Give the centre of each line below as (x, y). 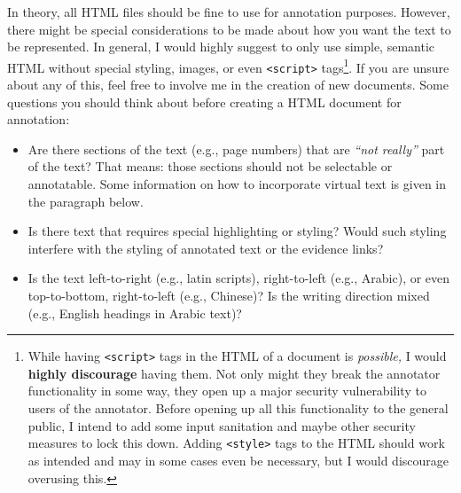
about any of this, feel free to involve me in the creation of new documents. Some (228, 85)
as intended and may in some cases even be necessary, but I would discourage (238, 460)
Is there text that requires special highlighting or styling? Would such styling (237, 231)
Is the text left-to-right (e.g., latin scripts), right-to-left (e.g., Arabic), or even (239, 278)
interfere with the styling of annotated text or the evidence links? (206, 248)
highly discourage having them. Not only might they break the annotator (234, 373)
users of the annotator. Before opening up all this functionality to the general (238, 408)
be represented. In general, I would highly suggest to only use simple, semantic (221, 47)
